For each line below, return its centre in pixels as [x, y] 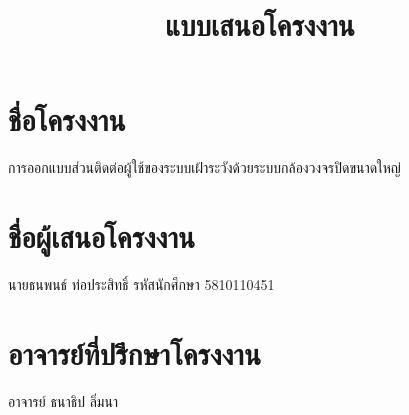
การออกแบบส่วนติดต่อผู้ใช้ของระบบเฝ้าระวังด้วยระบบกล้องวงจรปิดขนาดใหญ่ [204, 167]
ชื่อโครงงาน [67, 119]
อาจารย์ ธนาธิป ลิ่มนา [63, 400]
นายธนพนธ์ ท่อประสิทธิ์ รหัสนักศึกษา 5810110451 [141, 284]
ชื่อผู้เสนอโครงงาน [101, 236]
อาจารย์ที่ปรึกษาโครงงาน [134, 352]
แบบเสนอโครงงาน [260, 24]
